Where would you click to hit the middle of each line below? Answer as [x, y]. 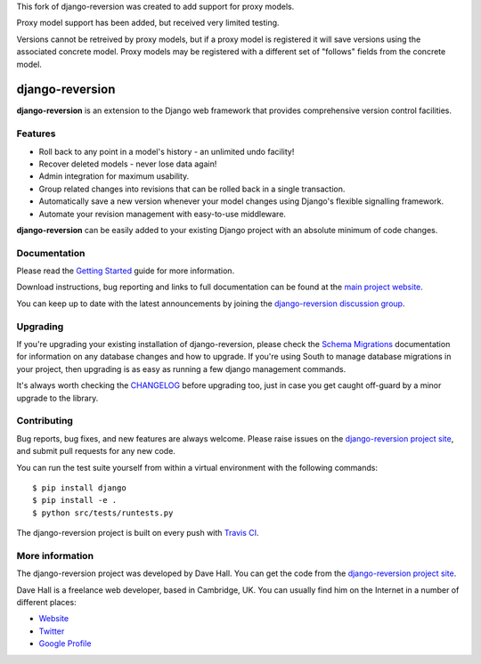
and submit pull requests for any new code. [96, 451]
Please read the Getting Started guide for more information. [126, 271]
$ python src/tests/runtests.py [103, 513]
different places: [46, 602]
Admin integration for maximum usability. [114, 176]
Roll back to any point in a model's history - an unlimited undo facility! [167, 151]
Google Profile [65, 644]
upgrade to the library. [57, 398]
